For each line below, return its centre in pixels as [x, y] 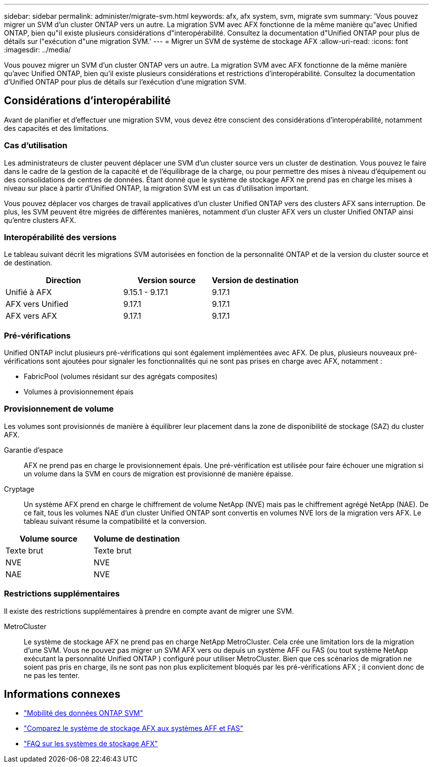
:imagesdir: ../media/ [38, 50]
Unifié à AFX [29, 292]
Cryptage [19, 489]
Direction [63, 280]
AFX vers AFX [31, 316]
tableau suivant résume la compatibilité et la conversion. [115, 521]
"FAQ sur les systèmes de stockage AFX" [91, 744]
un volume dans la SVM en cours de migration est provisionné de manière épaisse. [158, 473]
